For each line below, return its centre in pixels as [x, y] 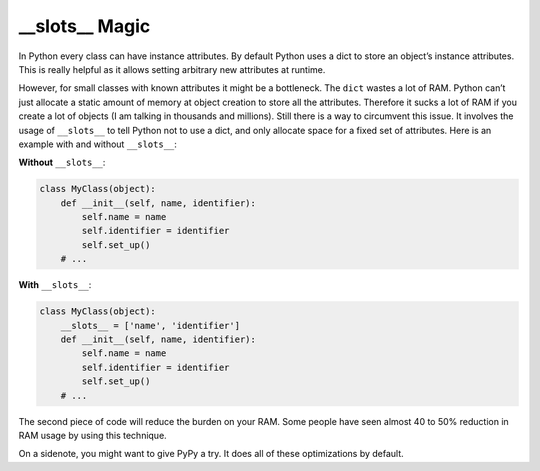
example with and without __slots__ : [97, 144]
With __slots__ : [55, 285]
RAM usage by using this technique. [92, 435]
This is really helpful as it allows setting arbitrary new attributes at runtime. [172, 69]
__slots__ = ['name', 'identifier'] [150, 325]
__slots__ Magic [84, 26]
